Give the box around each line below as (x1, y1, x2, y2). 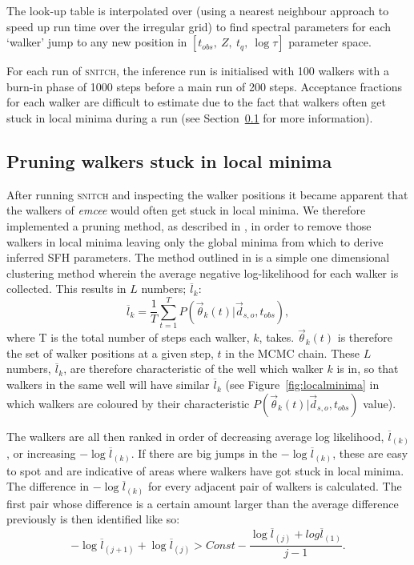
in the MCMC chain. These (225, 344, 360, 361)
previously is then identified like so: (6, 511, 180, 527)
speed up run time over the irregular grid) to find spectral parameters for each (6, 18, 392, 34)
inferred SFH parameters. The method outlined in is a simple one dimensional (6, 249, 390, 266)
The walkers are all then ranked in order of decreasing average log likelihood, (6, 427, 384, 444)
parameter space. (288, 34, 372, 50)
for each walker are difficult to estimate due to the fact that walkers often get (6, 94, 386, 110)
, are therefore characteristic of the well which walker (63, 360, 324, 377)
